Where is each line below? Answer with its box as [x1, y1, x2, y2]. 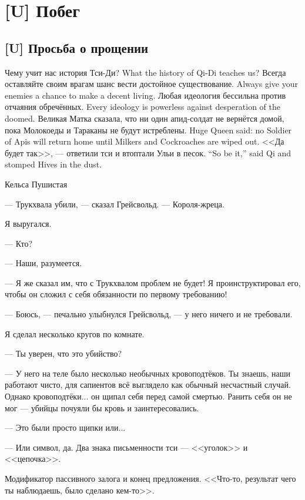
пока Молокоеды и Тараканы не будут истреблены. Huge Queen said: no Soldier [5, 123, 292, 136]
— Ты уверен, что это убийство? [5, 347, 122, 360]
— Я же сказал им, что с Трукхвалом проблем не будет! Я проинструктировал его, [5, 276, 301, 288]
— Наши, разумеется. [5, 257, 82, 269]
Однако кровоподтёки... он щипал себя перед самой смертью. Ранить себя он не [5, 390, 292, 402]
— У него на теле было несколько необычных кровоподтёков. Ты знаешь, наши [5, 367, 291, 379]
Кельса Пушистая [5, 177, 68, 190]
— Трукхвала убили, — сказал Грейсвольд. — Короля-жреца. [5, 197, 224, 210]
